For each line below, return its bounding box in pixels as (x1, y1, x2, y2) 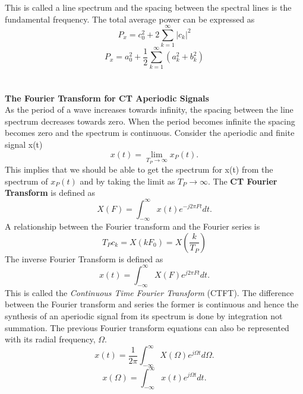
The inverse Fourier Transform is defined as (5, 252, 163, 265)
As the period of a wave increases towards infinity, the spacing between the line (5, 103, 293, 116)
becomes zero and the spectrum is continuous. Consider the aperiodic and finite (5, 126, 295, 139)
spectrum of (5, 174, 48, 187)
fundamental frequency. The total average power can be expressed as (5, 12, 255, 25)
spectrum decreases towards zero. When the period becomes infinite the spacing (5, 115, 295, 127)
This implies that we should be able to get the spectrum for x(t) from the (5, 163, 273, 176)
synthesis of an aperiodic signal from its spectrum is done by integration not (5, 309, 283, 322)
